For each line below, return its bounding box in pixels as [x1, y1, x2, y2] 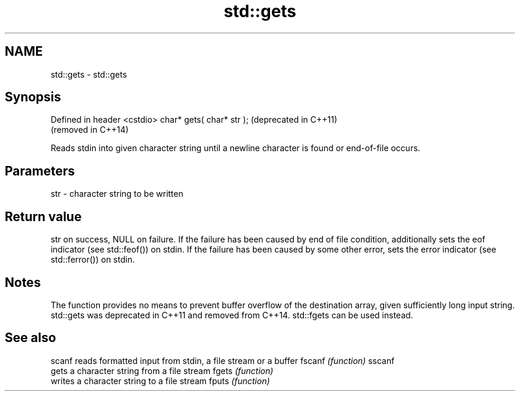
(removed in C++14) [50, 124, 129, 135]
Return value [5, 209, 82, 224]
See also [5, 330, 56, 346]
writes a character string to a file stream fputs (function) [50, 375, 270, 386]
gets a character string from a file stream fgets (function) [50, 365, 274, 376]
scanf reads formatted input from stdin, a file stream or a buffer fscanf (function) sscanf [50, 355, 395, 366]
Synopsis [5, 90, 61, 105]
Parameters [5, 163, 75, 178]
